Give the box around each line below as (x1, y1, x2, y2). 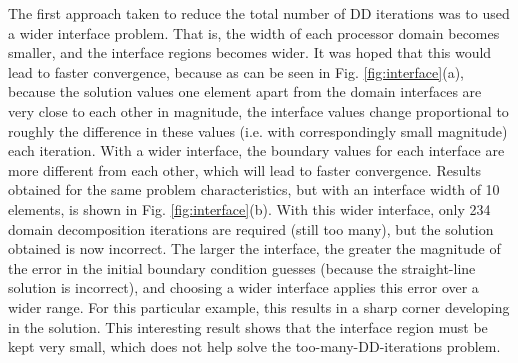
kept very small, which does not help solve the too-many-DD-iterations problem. (8, 336, 501, 357)
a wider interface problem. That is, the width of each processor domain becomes (8, 22, 500, 43)
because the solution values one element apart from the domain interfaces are (8, 81, 482, 102)
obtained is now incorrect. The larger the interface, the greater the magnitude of (8, 238, 501, 259)
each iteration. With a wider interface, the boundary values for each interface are (8, 140, 505, 161)
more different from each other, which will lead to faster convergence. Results (8, 159, 482, 180)
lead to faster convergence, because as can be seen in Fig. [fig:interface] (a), (8, 61, 464, 82)
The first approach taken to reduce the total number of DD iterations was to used (8, 3, 510, 23)
